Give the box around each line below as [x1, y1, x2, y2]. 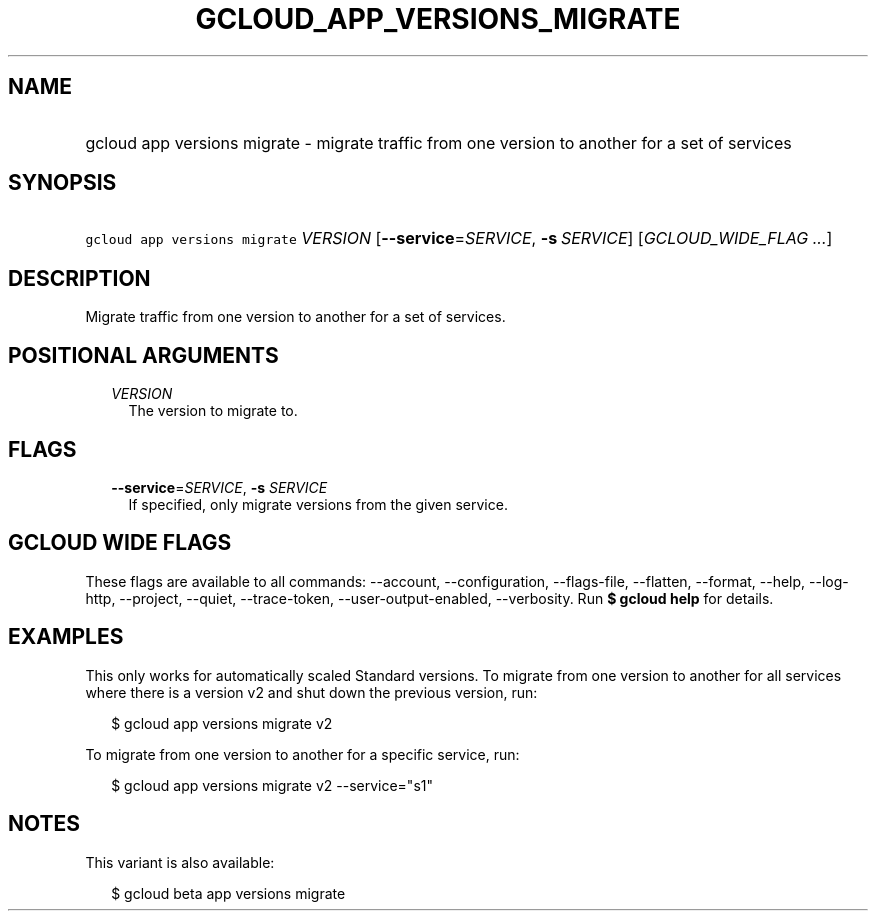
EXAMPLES [8, 624, 124, 650]
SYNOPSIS [8, 170, 117, 196]
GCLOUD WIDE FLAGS [8, 530, 232, 556]
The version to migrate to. [128, 402, 298, 420]
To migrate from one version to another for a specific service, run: [85, 745, 520, 763]
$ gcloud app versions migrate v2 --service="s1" [111, 776, 433, 794]
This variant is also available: [85, 853, 275, 871]
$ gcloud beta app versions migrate [111, 884, 346, 902]
